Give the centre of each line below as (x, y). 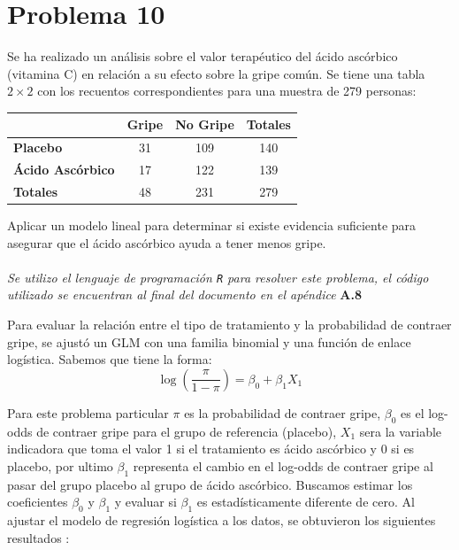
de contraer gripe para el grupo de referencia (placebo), (187, 431)
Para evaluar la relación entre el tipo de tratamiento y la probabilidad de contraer (229, 325)
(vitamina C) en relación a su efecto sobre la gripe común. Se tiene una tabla (216, 73)
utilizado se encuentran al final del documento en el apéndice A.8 (184, 294)
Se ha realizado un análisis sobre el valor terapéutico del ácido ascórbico (203, 56)
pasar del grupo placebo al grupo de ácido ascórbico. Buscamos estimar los (210, 484)
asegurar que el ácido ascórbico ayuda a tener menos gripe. (167, 242)
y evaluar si (145, 502)
